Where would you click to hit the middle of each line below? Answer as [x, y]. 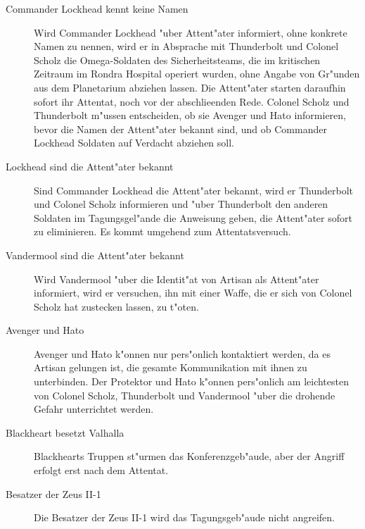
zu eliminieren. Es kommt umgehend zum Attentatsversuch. [162, 231]
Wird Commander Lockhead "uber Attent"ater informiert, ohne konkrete [191, 32]
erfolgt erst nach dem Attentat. [101, 470]
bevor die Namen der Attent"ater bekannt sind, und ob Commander [180, 129]
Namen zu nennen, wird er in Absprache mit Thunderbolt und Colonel [186, 46]
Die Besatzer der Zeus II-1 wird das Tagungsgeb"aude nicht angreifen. [185, 517]
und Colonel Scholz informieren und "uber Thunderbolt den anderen [181, 204]
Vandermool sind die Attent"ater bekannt [95, 255]
